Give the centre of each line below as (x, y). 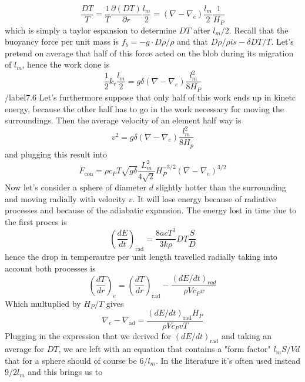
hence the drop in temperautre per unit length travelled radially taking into (141, 257)
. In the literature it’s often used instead (228, 360)
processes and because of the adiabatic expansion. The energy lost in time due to (151, 210)
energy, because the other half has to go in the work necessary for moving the (144, 108)
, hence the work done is (66, 64)
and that (192, 41)
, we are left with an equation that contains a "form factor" (165, 349)
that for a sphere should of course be (71, 360)
